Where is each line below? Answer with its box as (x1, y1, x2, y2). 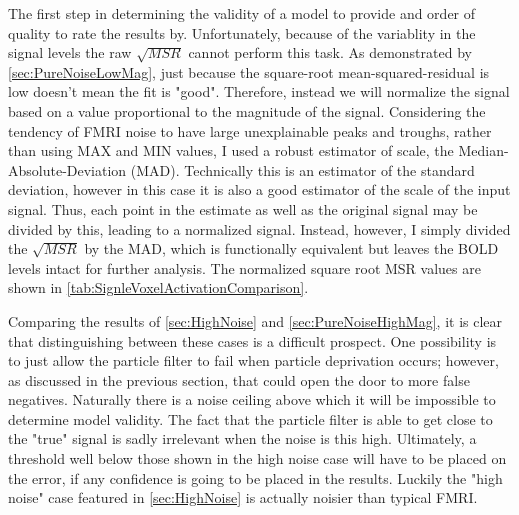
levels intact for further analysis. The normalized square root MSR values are (8, 257, 481, 278)
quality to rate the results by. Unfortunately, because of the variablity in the (8, 22, 476, 43)
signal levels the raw (8, 42, 132, 63)
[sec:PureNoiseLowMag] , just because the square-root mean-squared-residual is (8, 61, 490, 82)
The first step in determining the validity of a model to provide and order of (8, 3, 476, 23)
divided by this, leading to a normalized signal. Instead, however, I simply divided (8, 218, 511, 239)
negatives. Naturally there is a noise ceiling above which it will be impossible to (8, 389, 496, 410)
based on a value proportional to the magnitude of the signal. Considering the (8, 100, 486, 121)
